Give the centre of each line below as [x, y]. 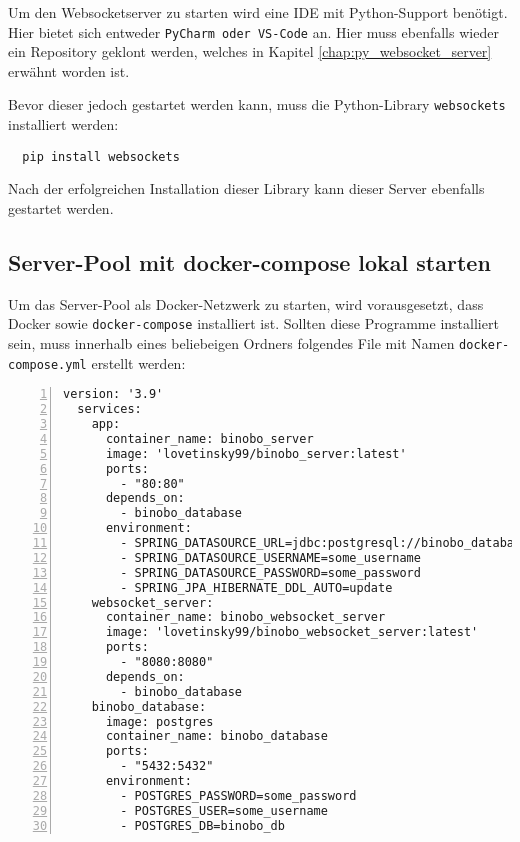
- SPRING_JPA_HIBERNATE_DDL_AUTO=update [256, 587]
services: [109, 409]
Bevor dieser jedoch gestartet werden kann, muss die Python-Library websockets [257, 104]
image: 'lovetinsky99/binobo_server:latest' [256, 453]
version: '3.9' [113, 394]
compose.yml [47, 364]
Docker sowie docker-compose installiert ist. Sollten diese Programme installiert [253, 323]
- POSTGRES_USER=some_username [224, 810]
